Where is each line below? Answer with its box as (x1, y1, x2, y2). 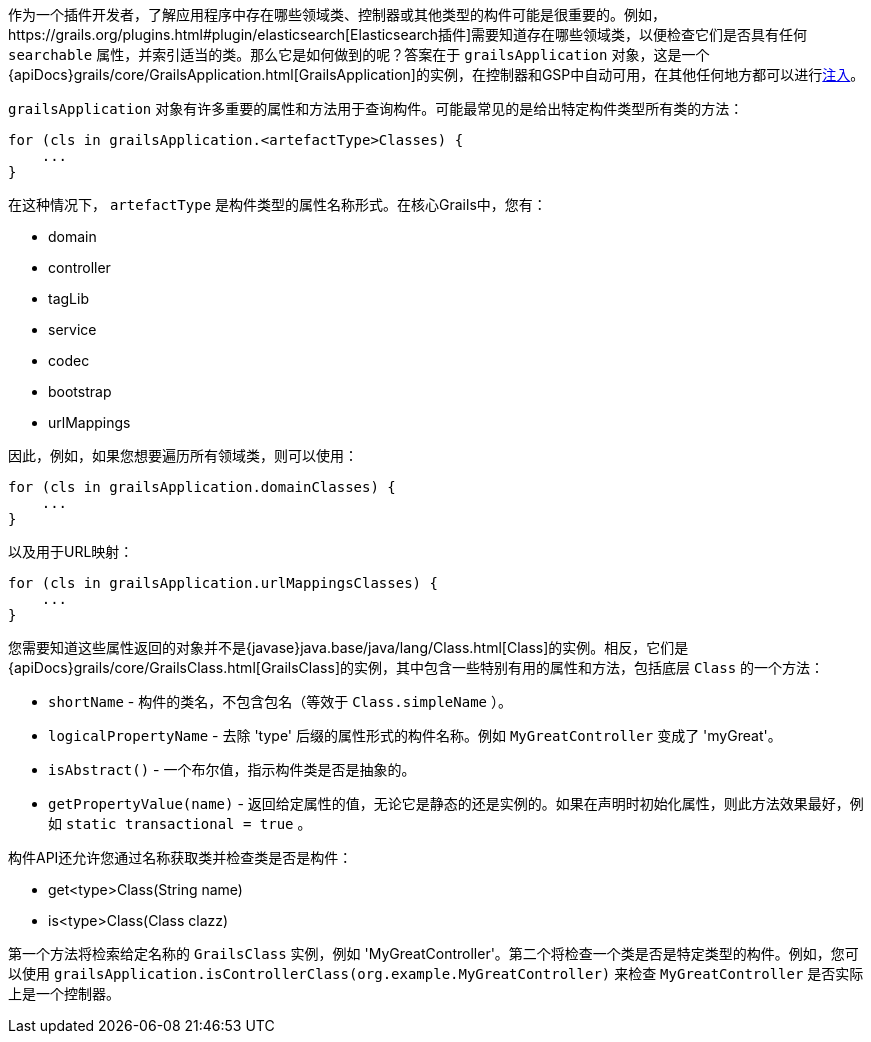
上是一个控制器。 (8, 985, 120, 1002)
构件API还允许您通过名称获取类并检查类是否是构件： (8, 849, 353, 866)
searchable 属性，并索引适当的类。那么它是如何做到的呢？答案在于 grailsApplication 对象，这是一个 (8, 46, 710, 63)
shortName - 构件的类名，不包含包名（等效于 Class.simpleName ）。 (48, 693, 512, 710)
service (48, 321, 97, 338)
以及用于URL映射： (8, 543, 134, 560)
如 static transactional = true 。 (48, 815, 312, 832)
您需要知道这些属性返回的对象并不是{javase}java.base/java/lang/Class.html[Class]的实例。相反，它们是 (8, 639, 689, 656)
